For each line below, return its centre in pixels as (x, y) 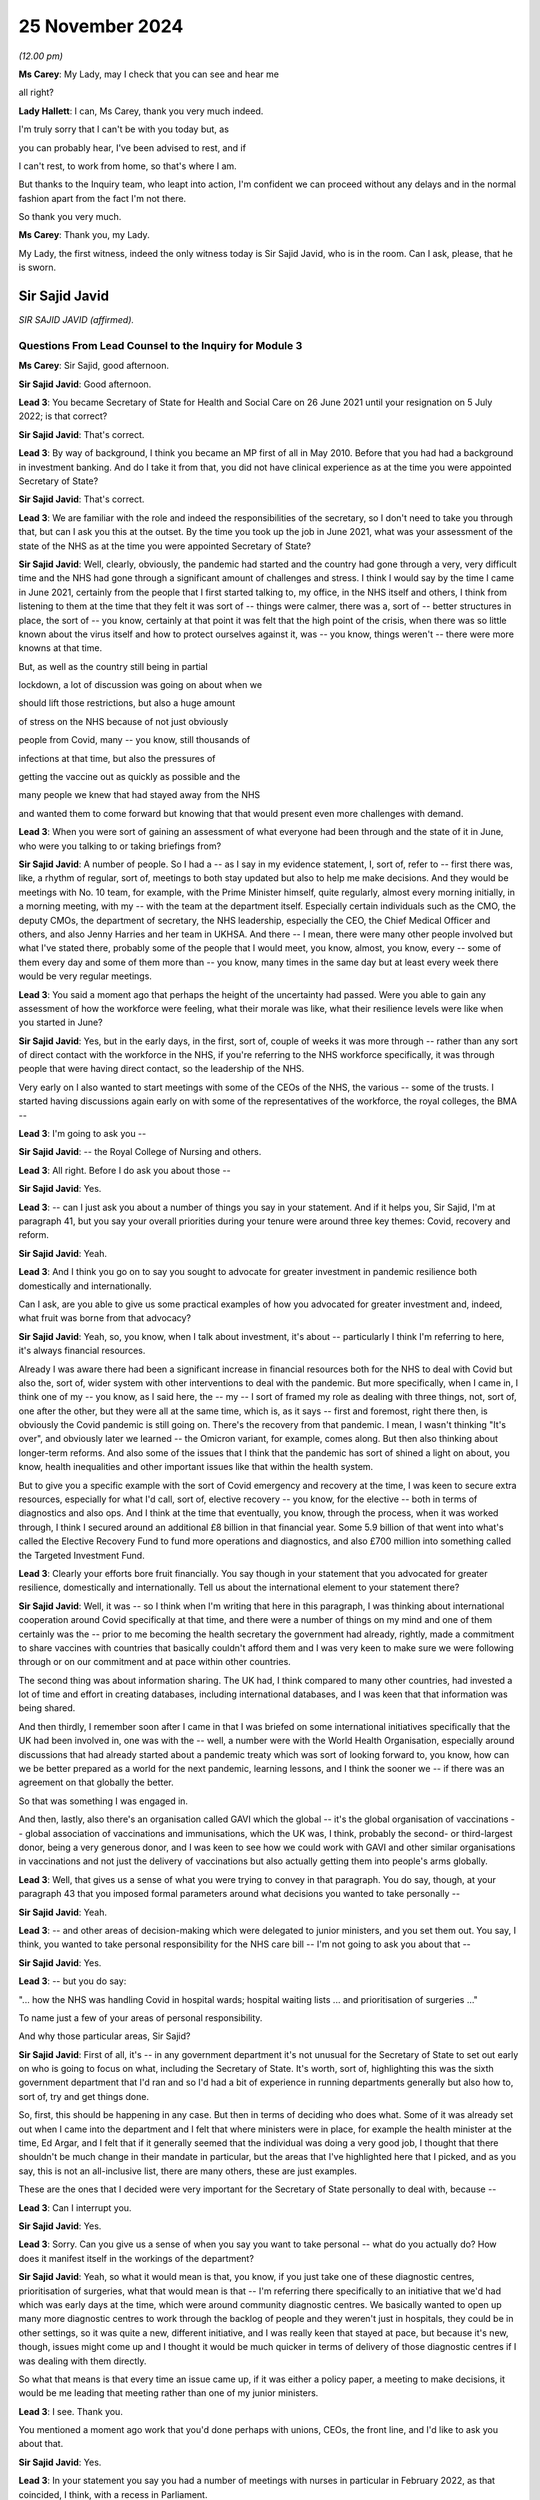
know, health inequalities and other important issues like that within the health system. (196, 1467)
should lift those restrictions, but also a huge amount (126, 703)
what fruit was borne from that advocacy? (105, 1318)
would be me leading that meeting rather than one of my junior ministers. (168, 2393)
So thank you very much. (70, 217)
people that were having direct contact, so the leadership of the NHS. (161, 1069)
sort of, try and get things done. (84, 2096)
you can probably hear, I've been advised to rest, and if (132, 147)
